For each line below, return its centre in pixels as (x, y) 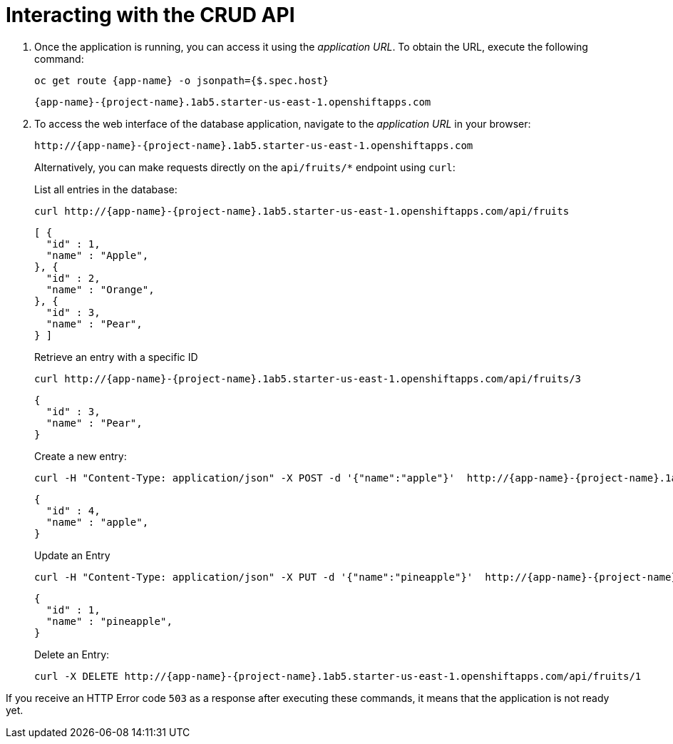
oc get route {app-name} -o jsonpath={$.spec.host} (182, 80)
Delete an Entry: (72, 654)
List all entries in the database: (106, 189)
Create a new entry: (81, 456)
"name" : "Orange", (100, 289)
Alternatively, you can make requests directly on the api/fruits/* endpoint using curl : (245, 167)
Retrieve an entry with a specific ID (116, 357)
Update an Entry (72, 555)
